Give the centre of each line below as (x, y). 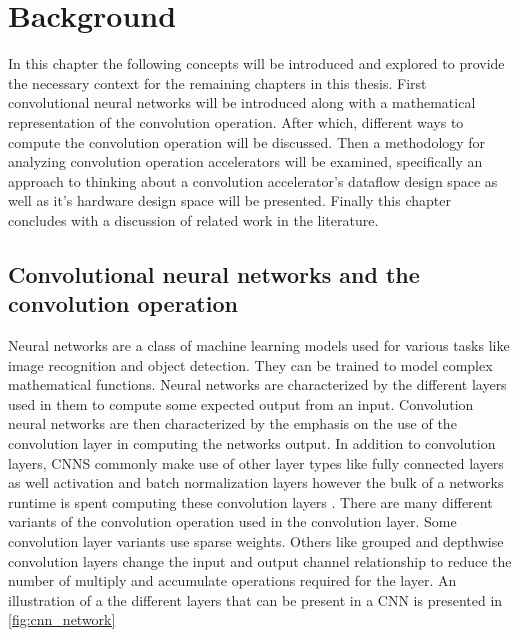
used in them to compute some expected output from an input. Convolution (241, 403)
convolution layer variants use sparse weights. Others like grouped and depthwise (256, 541)
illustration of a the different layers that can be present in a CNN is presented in (255, 599)
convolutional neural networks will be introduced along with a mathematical (242, 102)
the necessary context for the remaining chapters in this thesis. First (217, 82)
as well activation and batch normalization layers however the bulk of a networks (256, 482)
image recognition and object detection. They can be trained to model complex (250, 364)
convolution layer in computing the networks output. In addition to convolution (252, 443)
